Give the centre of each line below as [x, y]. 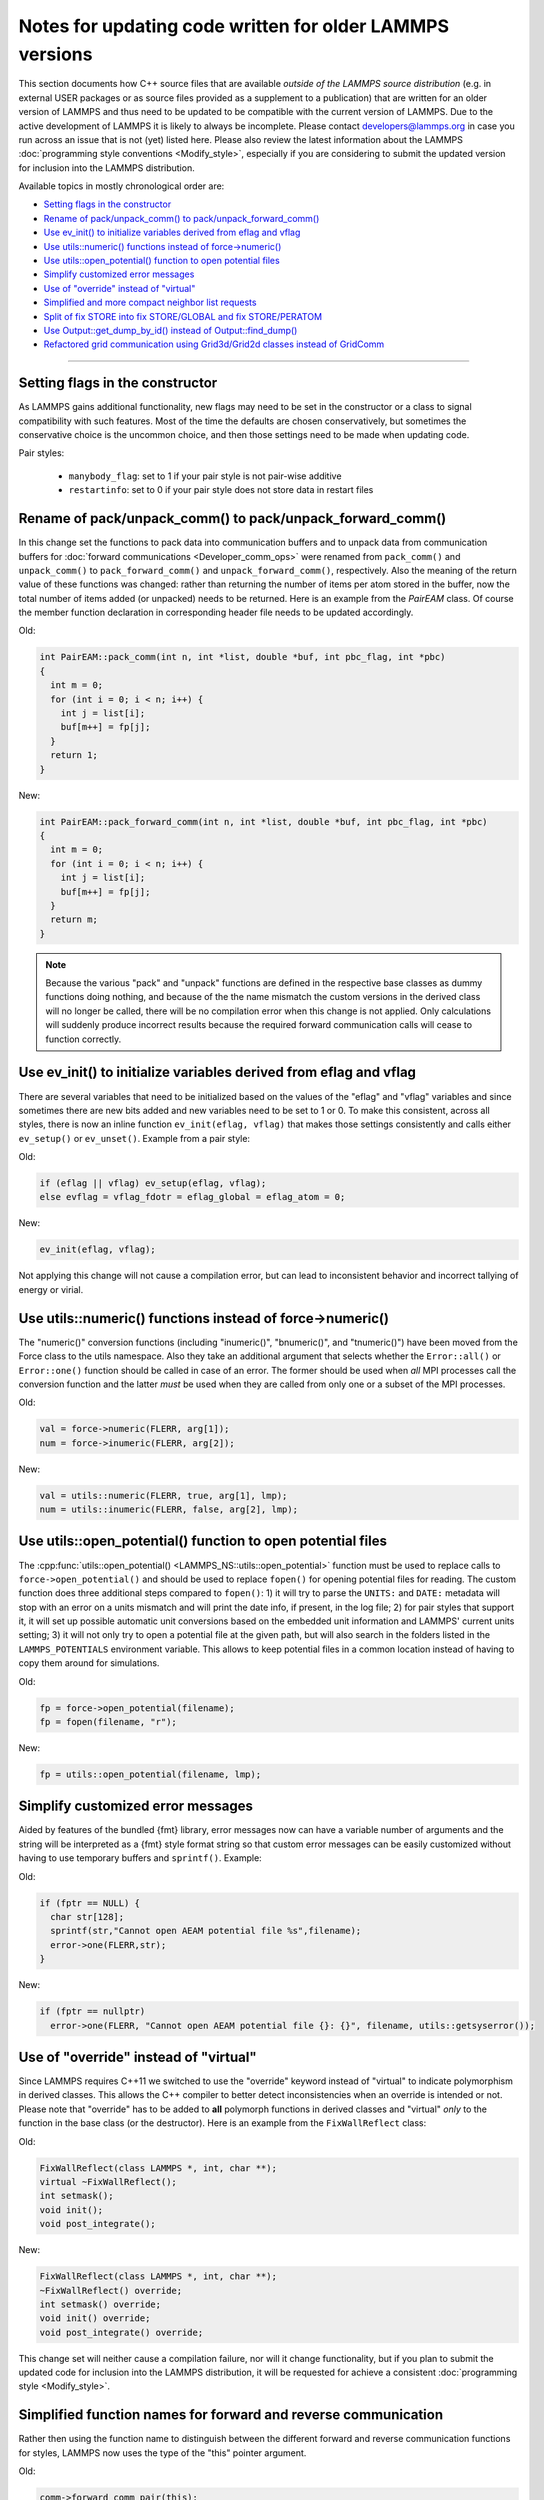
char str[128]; [87, 1917]
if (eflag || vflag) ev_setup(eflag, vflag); [153, 1183]
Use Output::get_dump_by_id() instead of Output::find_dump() [170, 330]
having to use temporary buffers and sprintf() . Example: [140, 1858]
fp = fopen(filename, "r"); [108, 1722]
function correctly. [83, 1039]
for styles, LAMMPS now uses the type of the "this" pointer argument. [162, 2452]
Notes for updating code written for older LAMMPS [234, 26]
